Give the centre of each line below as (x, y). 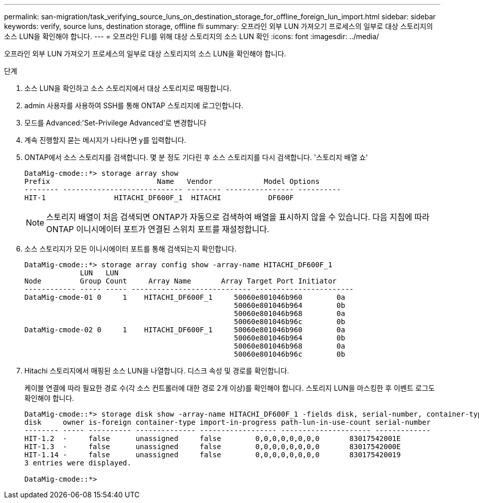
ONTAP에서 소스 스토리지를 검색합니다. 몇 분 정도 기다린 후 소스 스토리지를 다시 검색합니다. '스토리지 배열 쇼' (196, 157)
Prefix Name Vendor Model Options (172, 181)
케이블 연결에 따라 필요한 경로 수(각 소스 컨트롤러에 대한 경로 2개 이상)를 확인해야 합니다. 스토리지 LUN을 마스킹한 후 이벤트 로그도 (230, 388)
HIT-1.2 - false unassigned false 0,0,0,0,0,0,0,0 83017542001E (213, 438)
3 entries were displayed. (78, 463)
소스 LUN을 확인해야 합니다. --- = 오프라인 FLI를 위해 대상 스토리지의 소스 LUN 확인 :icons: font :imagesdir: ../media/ (192, 36)
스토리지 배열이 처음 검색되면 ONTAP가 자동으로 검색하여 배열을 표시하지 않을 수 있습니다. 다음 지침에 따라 (238, 217)
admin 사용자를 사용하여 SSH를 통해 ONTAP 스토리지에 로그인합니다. (134, 105)
